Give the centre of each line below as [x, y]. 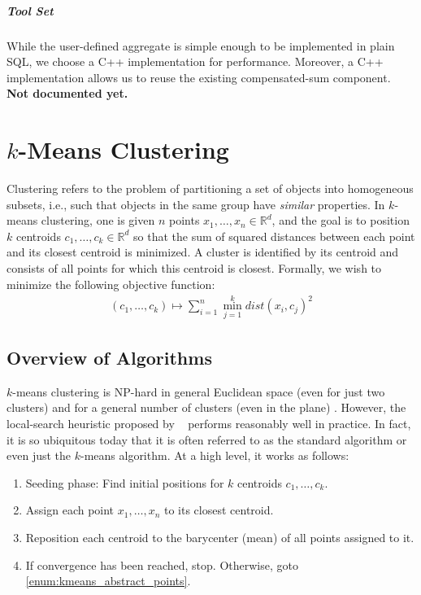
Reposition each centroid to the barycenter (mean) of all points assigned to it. [220, 538]
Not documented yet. [67, 93]
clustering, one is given [98, 220]
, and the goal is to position [341, 220]
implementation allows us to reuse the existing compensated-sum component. [199, 77]
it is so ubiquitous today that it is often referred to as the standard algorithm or [207, 439]
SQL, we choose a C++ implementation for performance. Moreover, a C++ [195, 61]
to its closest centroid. [219, 510]
